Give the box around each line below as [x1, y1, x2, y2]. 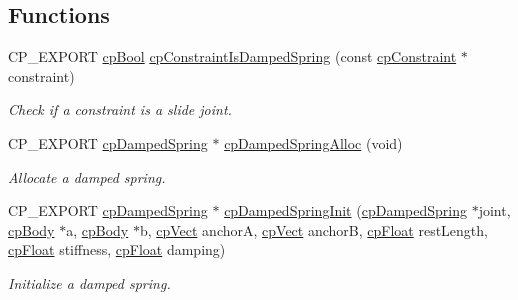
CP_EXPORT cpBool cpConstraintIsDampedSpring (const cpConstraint [8, 46, 457, 67]
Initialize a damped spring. [8, 272, 171, 293]
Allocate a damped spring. [8, 166, 166, 187]
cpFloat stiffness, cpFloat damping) [8, 239, 226, 260]
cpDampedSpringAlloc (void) [224, 132, 403, 153]
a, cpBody [66, 219, 129, 240]
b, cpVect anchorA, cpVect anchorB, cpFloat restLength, [139, 219, 488, 240]
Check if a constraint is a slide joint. [8, 99, 232, 120]
